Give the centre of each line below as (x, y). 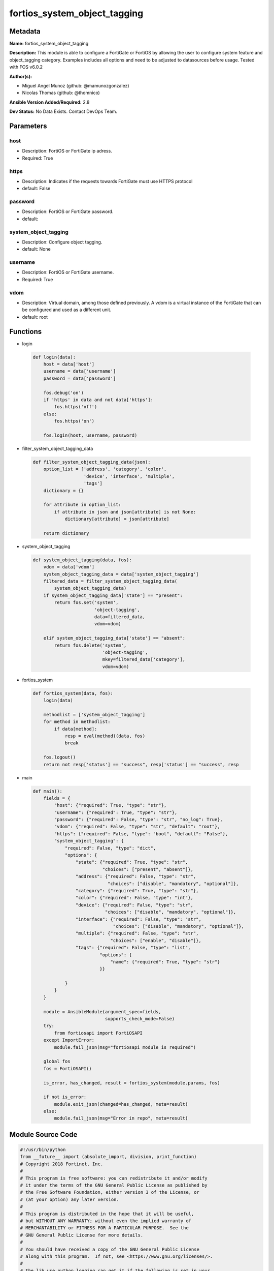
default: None (36, 249)
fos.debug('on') (63, 392)
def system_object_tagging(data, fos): (82, 560)
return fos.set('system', (86, 603)
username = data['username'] (80, 371)
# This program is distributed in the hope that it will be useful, (107, 1214)
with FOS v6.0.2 (26, 67)
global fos (57, 1062)
